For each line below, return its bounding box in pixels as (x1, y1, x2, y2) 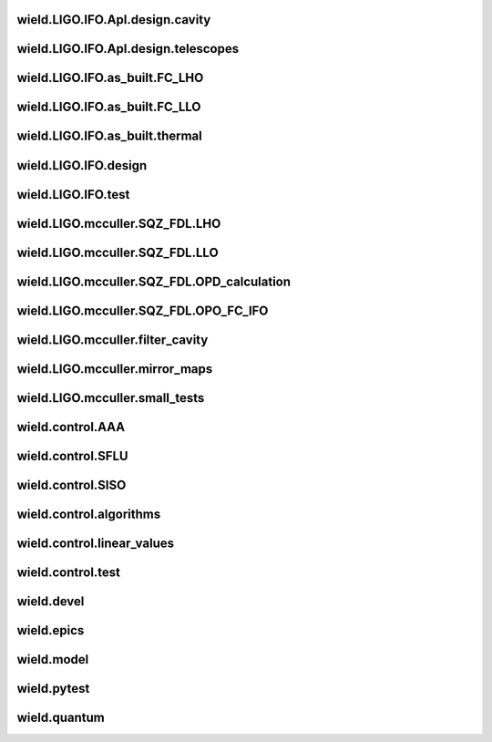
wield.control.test (16, 564, 121, 580)
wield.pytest (16, 680, 90, 696)
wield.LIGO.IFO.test (16, 187, 130, 202)
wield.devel (16, 593, 85, 609)
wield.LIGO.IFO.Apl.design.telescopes (16, 41, 240, 57)
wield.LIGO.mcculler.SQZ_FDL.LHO (16, 215, 221, 232)
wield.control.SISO (16, 477, 127, 492)
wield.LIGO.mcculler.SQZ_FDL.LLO (16, 244, 219, 260)
